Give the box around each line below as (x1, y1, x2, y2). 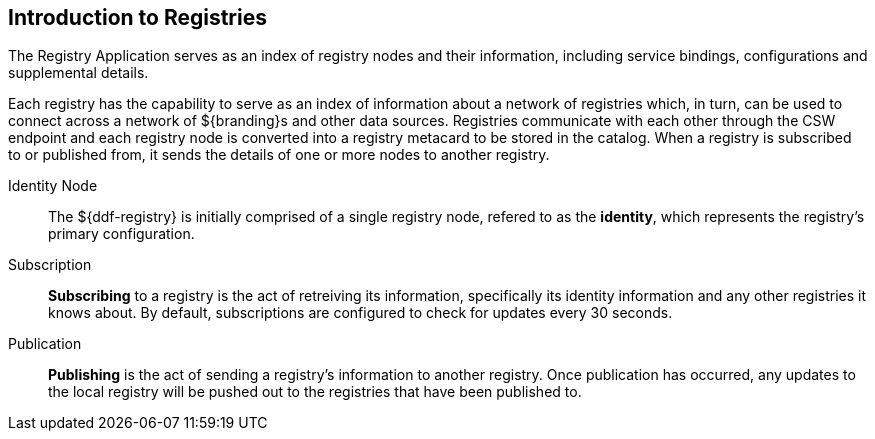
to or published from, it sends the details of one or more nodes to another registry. (8, 146, 550, 164)
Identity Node (8, 177, 98, 195)
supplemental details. (8, 64, 149, 82)
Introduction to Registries (8, 5, 267, 30)
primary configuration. (48, 225, 195, 243)
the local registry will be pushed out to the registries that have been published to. (48, 383, 582, 401)
